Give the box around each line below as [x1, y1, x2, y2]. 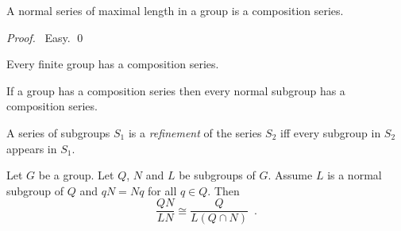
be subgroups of [179, 167, 256, 183]
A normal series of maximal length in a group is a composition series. [6, 2, 344, 18]
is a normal [327, 167, 382, 183]
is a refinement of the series [128, 124, 262, 141]
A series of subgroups [6, 124, 110, 141]
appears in [6, 140, 57, 156]
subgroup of [6, 182, 64, 198]
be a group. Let [38, 167, 114, 183]
